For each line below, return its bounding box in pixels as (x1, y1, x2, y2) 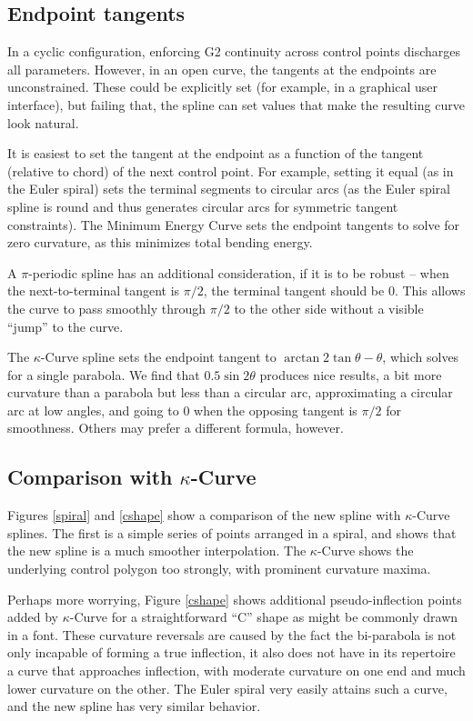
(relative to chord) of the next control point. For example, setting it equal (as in (7, 161, 454, 180)
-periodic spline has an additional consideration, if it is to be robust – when (28, 263, 449, 282)
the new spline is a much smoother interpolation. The (7, 541, 307, 560)
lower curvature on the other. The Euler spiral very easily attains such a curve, (7, 678, 448, 697)
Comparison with (7, 463, 173, 491)
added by (7, 607, 59, 626)
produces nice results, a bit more (259, 365, 442, 384)
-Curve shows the (317, 541, 414, 560)
